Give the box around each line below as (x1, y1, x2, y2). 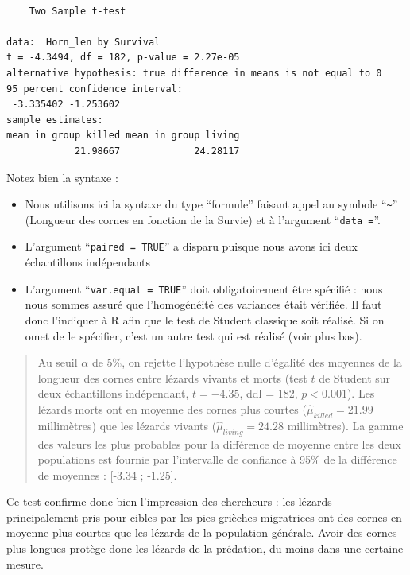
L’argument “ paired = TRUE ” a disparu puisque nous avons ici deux (25, 238, 358, 254)
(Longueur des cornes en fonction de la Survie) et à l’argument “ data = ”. (25, 211, 381, 227)
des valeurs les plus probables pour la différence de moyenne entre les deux (37, 435, 401, 452)
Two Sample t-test (29, 5, 126, 17)
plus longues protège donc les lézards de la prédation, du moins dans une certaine (6, 540, 404, 557)
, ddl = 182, (239, 385, 298, 402)
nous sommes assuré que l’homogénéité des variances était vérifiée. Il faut (25, 296, 382, 313)
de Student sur (319, 369, 391, 386)
